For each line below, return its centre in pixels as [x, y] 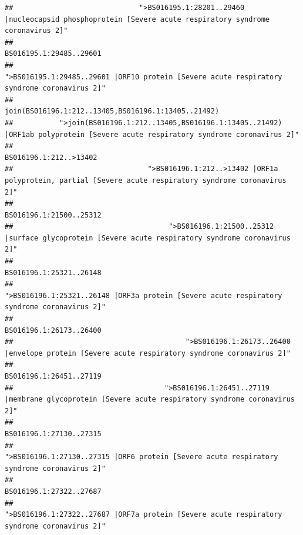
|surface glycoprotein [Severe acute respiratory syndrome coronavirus [148, 238]
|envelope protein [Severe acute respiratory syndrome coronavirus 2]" [148, 353]
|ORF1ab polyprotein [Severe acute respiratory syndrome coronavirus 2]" [152, 134]
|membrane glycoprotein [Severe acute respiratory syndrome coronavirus [150, 399]
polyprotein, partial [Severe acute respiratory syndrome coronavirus [146, 180]
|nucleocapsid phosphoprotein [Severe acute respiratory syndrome [137, 19]
